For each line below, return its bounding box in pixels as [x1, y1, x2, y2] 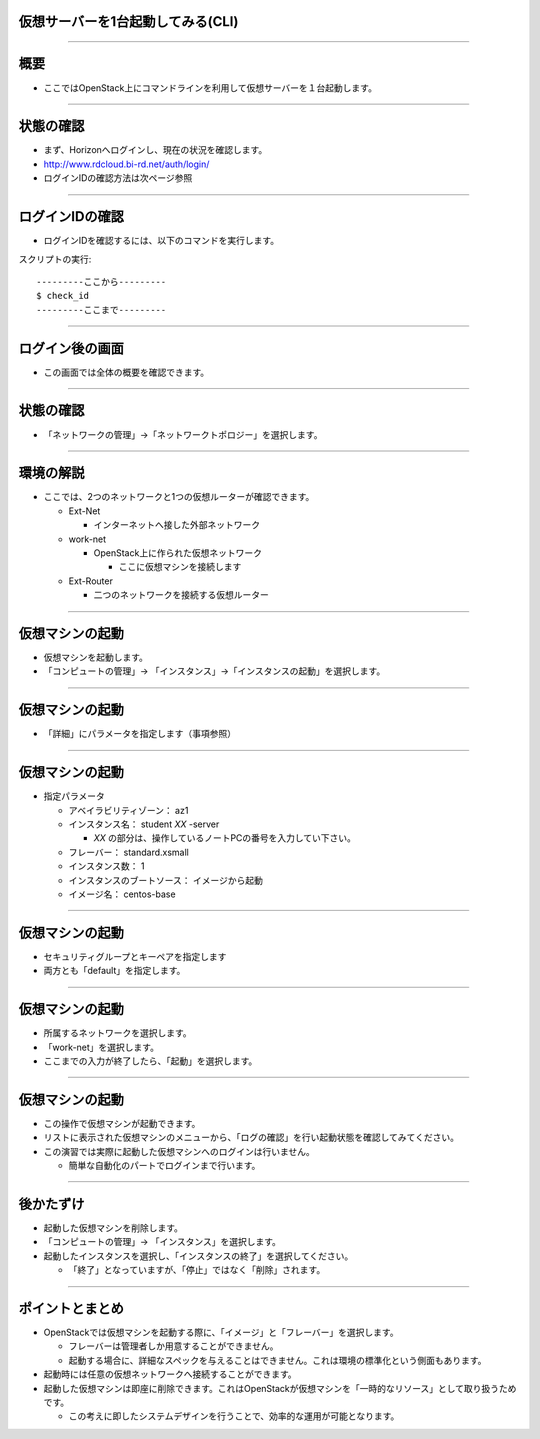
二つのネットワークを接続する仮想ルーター [93, 589, 269, 601]
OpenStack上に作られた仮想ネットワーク [93, 546, 262, 559]
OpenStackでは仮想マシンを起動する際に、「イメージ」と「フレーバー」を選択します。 [43, 1326, 399, 1339]
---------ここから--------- [36, 276, 167, 287]
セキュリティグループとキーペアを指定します [43, 950, 227, 962]
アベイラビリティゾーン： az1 [68, 804, 189, 816]
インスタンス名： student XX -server [68, 818, 220, 830]
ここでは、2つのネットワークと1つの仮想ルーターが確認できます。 [43, 491, 315, 503]
